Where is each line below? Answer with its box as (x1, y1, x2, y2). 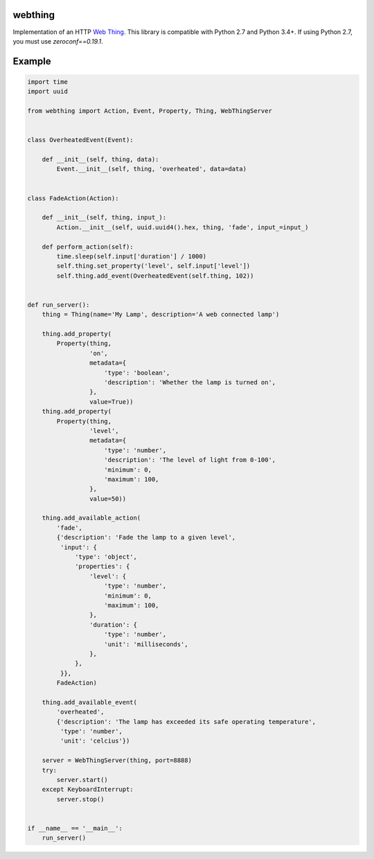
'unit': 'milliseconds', (104, 640, 188, 648)
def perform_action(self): (42, 242, 134, 251)
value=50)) (89, 495, 127, 502)
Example (12, 55, 51, 67)
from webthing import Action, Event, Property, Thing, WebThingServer (27, 107, 273, 115)
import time (27, 78, 69, 86)
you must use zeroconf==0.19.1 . (12, 37, 103, 45)
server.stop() (56, 795, 105, 803)
